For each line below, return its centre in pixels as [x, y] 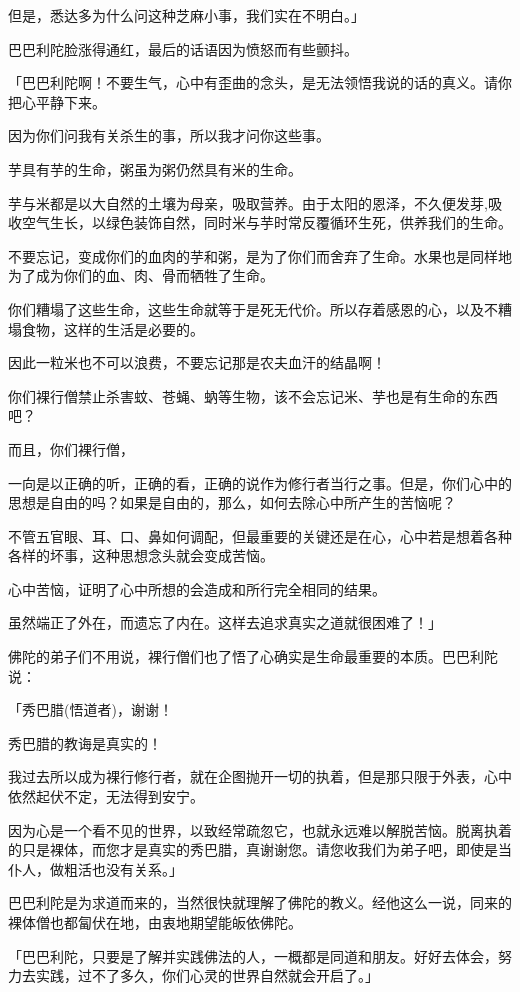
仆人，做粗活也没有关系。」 [95, 868]
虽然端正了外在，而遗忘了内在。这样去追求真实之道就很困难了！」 [225, 622]
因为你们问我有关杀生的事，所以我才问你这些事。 [169, 135]
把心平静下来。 [57, 101]
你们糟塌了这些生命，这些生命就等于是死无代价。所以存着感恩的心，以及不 [253, 308]
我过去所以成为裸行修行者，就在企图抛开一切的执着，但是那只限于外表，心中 [260, 776]
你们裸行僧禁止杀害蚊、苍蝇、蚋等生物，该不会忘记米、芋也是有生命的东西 [253, 395]
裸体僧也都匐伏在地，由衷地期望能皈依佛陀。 [155, 922]
